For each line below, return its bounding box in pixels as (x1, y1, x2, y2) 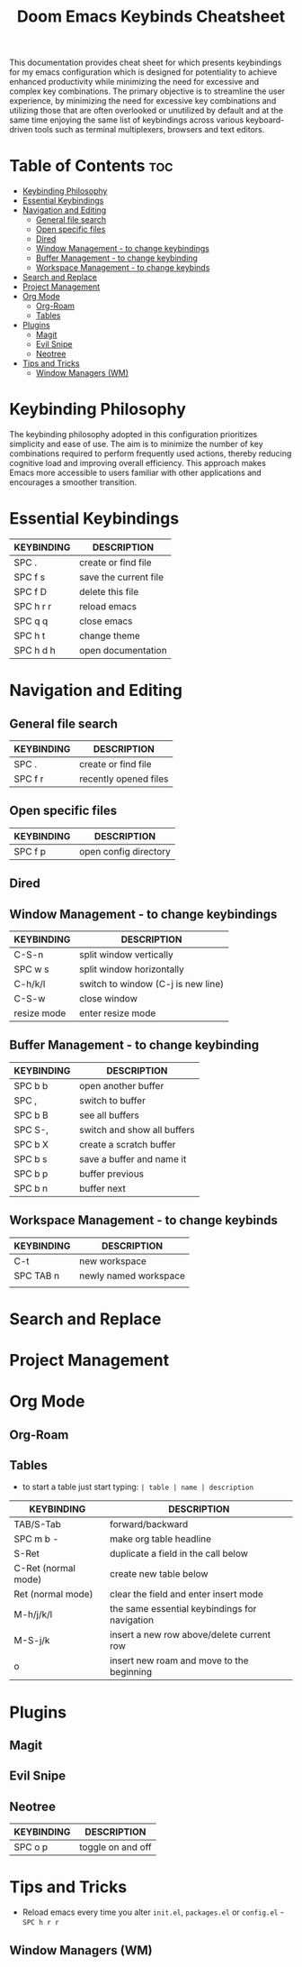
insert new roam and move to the (109, 1654, 249, 1667)
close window (79, 993, 138, 1005)
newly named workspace (79, 1269, 186, 1282)
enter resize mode (79, 1007, 156, 1020)
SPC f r (13, 773, 44, 785)
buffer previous (79, 1167, 145, 1180)
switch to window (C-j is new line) (79, 978, 225, 991)
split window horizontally (79, 963, 184, 975)
